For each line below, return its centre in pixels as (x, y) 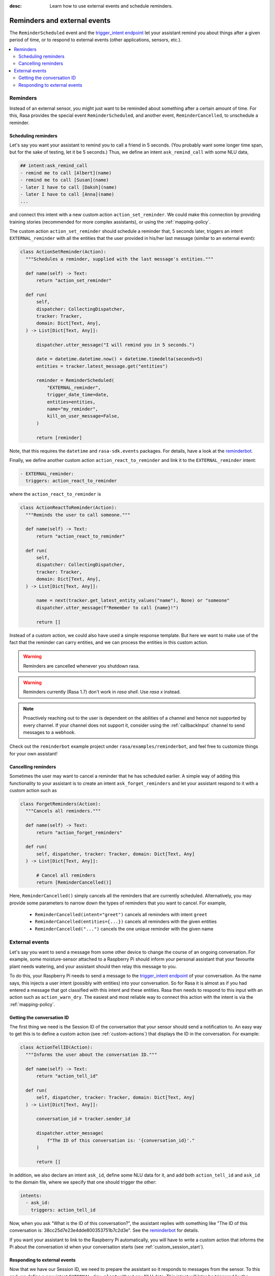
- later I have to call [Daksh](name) (68, 187)
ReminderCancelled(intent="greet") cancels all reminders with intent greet (121, 915)
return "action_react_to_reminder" (81, 536)
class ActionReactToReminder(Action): (68, 508)
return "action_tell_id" (67, 1076)
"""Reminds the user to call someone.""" (78, 515)
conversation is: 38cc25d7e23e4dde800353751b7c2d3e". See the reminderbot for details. (104, 1231)
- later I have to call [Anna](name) (67, 194)
